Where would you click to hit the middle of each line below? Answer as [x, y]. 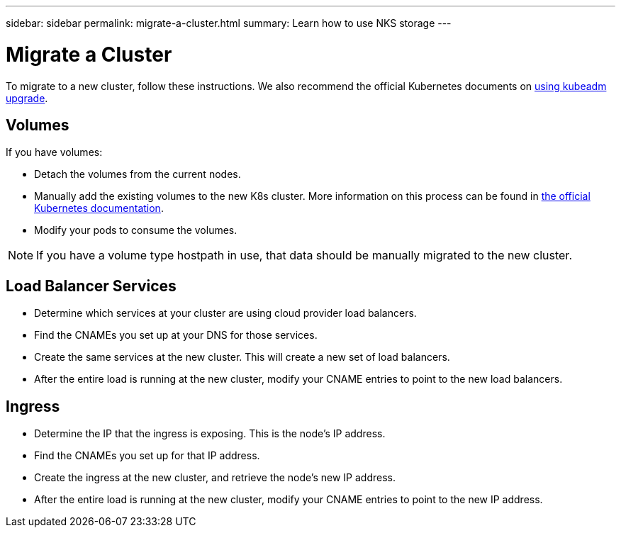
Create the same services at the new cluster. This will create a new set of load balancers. [242, 357]
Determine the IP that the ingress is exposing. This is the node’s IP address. [210, 434]
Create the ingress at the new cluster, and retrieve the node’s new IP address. [215, 478]
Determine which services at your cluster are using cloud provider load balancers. [225, 313]
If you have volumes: [54, 152]
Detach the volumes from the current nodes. [138, 174]
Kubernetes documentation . [99, 208]
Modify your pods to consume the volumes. [136, 230]
